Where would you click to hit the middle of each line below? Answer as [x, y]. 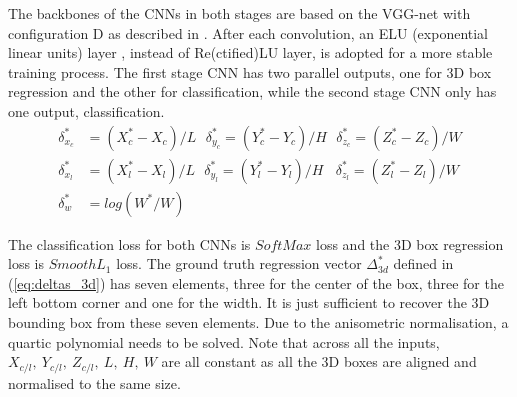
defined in [423, 263]
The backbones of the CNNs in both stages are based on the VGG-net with [239, 13]
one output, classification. [86, 110]
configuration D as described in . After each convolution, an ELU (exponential [248, 32]
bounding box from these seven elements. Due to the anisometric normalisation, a [258, 322]
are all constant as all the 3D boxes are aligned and [319, 361]
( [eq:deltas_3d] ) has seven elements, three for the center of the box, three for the [256, 282]
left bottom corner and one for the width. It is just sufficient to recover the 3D [249, 302]
